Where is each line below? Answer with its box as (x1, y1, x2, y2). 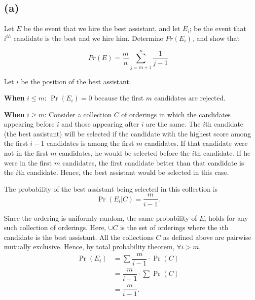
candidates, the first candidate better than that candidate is (62, 157, 244, 167)
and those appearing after (61, 119, 139, 129)
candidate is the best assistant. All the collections (4, 232, 154, 242)
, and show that (192, 33, 240, 43)
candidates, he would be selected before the (59, 148, 190, 158)
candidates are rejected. (154, 93, 226, 103)
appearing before (4, 119, 55, 129)
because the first (94, 93, 144, 103)
